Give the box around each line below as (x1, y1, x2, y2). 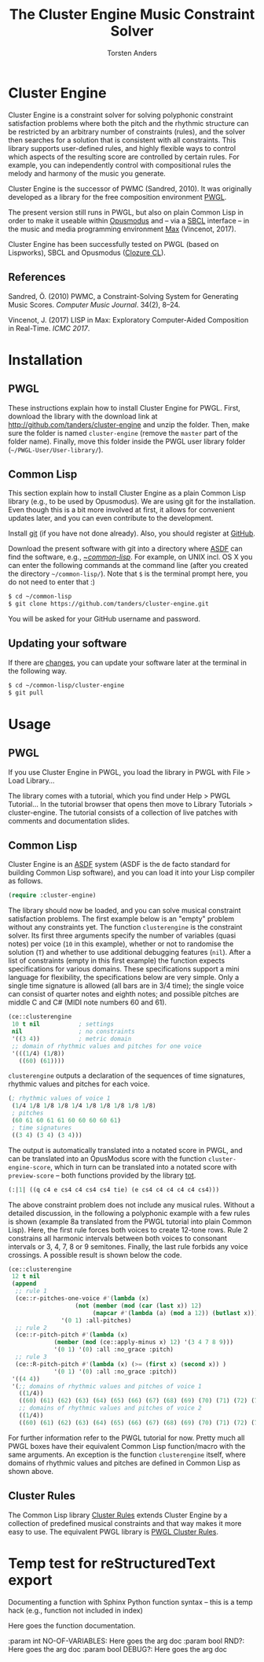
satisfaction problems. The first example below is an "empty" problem (8, 914, 234, 923)
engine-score (8, 1163, 51, 1171)
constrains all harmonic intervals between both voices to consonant (8, 1233, 228, 1243)
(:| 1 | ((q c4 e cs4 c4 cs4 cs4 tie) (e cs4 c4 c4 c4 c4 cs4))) (8, 1185, 220, 1193)
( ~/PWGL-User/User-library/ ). (8, 444, 104, 454)
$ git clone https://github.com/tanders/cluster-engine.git (8, 600, 210, 608)
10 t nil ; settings (11, 1020, 114, 1028)
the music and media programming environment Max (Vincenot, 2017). (8, 224, 236, 234)
